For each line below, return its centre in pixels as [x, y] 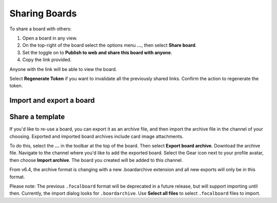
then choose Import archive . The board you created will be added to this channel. [96, 160]
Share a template [37, 117]
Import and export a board [52, 100]
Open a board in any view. [50, 38]
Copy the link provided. [47, 60]
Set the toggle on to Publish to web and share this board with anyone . [97, 52]
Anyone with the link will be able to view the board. [63, 69]
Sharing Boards [43, 13]
